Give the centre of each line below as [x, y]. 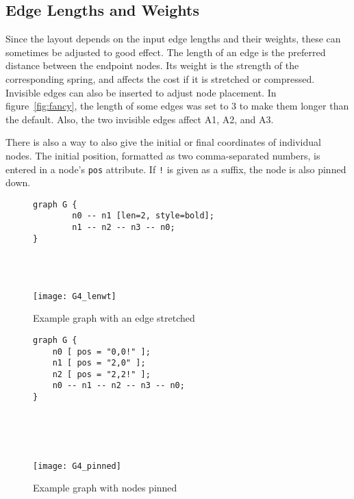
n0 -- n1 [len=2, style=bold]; [143, 216]
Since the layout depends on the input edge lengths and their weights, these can [173, 39]
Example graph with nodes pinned [105, 488]
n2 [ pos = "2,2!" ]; [101, 374]
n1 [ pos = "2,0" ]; [99, 363]
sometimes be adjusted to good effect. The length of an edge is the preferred [166, 52]
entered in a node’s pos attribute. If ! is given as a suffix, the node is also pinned [176, 169]
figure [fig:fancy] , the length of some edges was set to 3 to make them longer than [177, 106]
